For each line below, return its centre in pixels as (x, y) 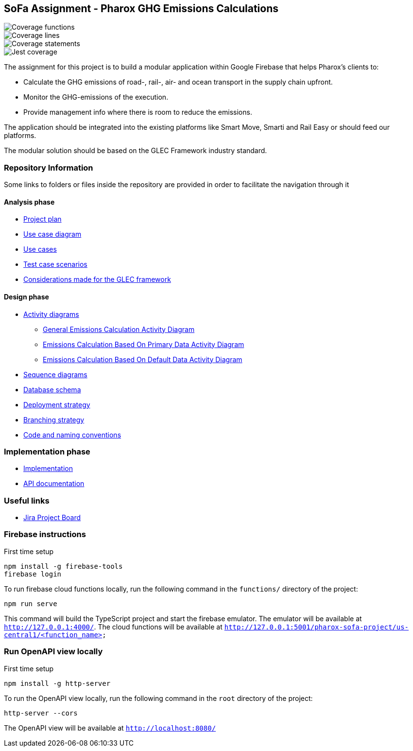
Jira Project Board (52, 518)
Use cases (40, 249)
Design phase (26, 297)
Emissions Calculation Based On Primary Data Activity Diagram (144, 344)
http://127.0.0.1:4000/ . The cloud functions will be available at (113, 627)
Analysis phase (29, 202)
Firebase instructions (45, 534)
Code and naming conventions (72, 435)
